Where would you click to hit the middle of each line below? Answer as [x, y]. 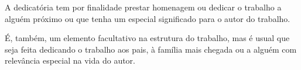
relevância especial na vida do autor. [70, 60]
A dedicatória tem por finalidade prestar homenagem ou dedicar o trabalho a [143, 7]
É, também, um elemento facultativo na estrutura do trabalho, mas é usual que [147, 38]
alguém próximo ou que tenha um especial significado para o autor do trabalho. [148, 18]
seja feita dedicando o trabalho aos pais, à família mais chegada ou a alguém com [151, 49]
